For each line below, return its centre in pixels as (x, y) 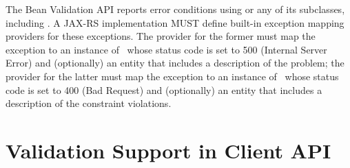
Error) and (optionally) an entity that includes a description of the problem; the (175, 63)
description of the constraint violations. (89, 103)
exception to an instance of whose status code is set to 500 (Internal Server (166, 49)
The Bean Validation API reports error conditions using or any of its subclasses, (175, 9)
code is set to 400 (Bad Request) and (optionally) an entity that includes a (164, 89)
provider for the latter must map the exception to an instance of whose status (172, 76)
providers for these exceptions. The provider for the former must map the (161, 36)
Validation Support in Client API (168, 150)
